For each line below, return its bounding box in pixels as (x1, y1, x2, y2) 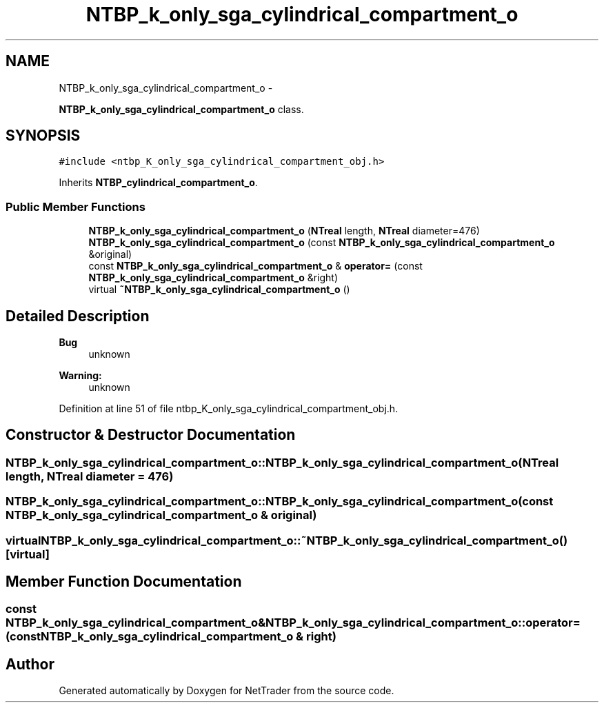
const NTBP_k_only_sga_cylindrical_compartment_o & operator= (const (88, 260, 423, 272)
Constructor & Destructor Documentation (6, 426, 296, 444)
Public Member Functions (6, 199, 145, 214)
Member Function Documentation (6, 573, 242, 591)
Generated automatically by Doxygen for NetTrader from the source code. (59, 685, 394, 697)
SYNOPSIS (6, 127, 81, 145)
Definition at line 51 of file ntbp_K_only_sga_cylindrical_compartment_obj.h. (59, 403, 399, 415)
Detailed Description (6, 307, 150, 325)
